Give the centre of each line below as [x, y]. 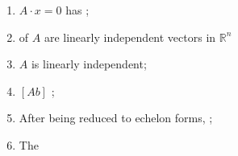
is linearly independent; [89, 64]
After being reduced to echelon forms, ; [116, 118]
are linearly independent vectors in [130, 37]
